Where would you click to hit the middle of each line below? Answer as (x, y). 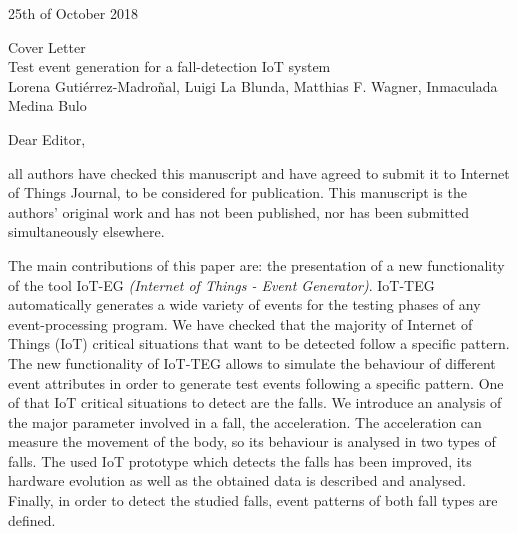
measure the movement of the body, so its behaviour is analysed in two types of (252, 441)
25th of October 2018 (73, 13)
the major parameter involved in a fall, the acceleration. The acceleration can (245, 421)
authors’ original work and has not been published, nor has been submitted (239, 211)
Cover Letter (47, 46)
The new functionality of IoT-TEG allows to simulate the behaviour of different (252, 362)
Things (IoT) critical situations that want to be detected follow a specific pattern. (259, 343)
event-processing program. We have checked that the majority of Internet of (240, 323)
